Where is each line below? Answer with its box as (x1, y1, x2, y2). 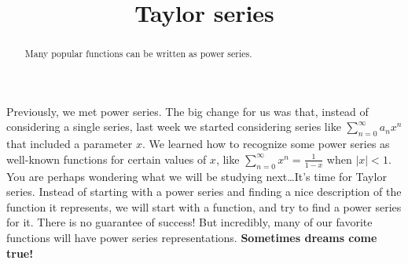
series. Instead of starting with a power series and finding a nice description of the (6, 183, 402, 200)
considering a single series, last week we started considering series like (6, 118, 341, 135)
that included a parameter (6, 136, 133, 152)
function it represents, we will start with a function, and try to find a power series (6, 198, 402, 215)
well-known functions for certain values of (6, 150, 207, 167)
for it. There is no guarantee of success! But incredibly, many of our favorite (6, 214, 373, 230)
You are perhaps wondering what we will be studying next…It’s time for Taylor (6, 168, 387, 184)
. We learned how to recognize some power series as (142, 136, 390, 152)
